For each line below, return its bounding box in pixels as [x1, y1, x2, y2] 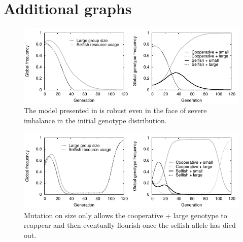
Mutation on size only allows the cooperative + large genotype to [24, 210, 227, 220]
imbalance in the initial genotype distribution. [24, 115, 167, 125]
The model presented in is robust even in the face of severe [24, 105, 207, 116]
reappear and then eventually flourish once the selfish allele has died [24, 220, 236, 230]
